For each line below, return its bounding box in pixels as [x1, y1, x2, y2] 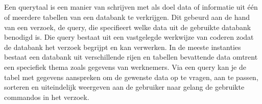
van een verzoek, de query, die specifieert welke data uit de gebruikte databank [4, 21, 251, 32]
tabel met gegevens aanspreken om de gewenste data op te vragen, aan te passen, [4, 71, 258, 82]
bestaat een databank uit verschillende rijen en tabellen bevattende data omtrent [4, 51, 258, 62]
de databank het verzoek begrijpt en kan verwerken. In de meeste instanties [4, 41, 241, 52]
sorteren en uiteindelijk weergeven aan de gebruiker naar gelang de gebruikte [4, 82, 245, 92]
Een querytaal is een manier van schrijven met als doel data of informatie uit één [4, 2, 258, 12]
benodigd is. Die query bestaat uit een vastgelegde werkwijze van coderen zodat [4, 32, 254, 42]
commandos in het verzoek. [4, 91, 89, 102]
